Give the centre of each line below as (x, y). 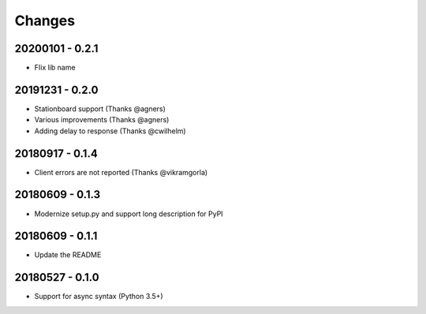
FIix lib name (55, 68)
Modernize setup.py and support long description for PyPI (129, 214)
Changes (45, 21)
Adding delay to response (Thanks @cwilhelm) (110, 131)
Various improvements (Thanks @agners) (102, 120)
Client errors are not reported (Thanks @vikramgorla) (121, 172)
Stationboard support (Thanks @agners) (100, 108)
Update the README (68, 255)
